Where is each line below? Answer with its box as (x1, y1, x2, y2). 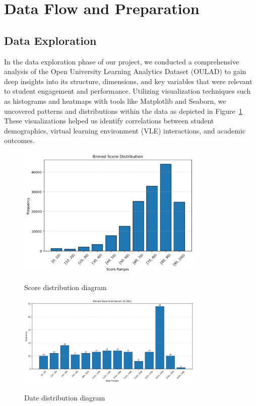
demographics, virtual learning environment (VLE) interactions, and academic (4, 125, 246, 136)
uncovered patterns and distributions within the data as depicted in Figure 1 (4, 105, 242, 116)
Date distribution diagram (24, 392, 105, 402)
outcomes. (4, 135, 35, 146)
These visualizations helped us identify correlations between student (4, 115, 214, 126)
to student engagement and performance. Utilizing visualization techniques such (4, 86, 251, 96)
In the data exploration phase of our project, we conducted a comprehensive (4, 56, 239, 66)
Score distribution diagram (24, 282, 107, 292)
